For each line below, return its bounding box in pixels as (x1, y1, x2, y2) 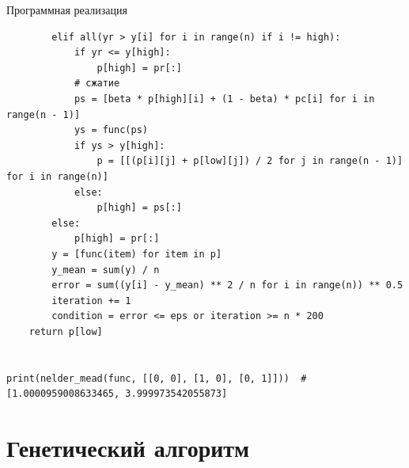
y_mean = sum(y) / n (51, 264, 160, 276)
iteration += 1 (51, 295, 131, 306)
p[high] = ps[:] (97, 202, 182, 214)
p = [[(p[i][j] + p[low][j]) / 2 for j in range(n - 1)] (97, 155, 403, 167)
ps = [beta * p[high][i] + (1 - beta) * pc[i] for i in (74, 93, 375, 105)
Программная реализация (6, 2, 127, 17)
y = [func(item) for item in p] (51, 248, 222, 260)
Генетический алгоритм (6, 432, 250, 464)
